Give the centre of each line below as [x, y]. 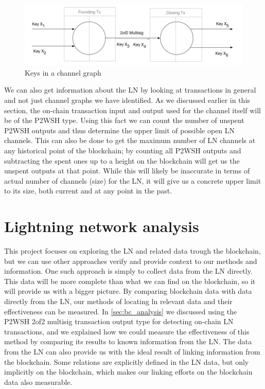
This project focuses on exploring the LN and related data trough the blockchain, [132, 251]
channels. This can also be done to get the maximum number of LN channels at [130, 140]
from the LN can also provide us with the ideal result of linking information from [132, 351]
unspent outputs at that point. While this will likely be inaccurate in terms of [127, 171]
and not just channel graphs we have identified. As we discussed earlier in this [127, 100]
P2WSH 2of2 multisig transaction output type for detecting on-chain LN [119, 321]
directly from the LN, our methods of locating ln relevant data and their [118, 301]
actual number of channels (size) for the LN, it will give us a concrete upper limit [133, 180]
